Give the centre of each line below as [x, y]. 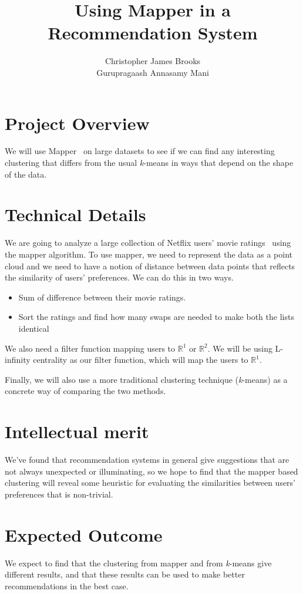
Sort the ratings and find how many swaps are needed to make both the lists [156, 317]
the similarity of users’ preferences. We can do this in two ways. [119, 277]
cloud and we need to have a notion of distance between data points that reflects [150, 266]
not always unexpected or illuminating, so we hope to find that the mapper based [151, 471]
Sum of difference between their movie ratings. [102, 297]
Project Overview [77, 123]
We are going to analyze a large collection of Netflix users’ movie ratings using [148, 243]
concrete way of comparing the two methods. [85, 391]
